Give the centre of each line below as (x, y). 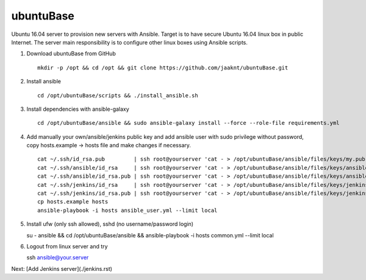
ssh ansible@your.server (58, 257)
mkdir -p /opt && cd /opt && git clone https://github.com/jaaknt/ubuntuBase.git (163, 68)
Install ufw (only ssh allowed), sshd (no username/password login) (110, 224)
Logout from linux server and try (67, 246)
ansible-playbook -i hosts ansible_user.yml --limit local (127, 210)
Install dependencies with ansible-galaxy (78, 109)
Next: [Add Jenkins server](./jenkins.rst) (62, 268)
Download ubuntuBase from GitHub (71, 54)
